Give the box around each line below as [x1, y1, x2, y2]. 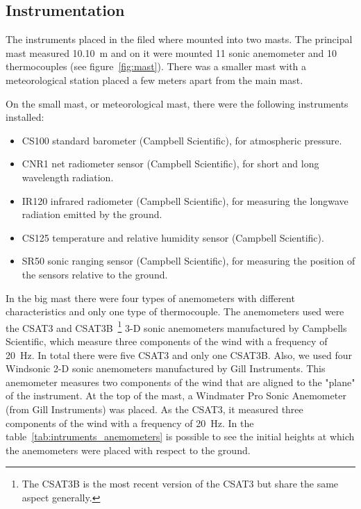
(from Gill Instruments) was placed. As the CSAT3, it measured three [6, 401, 303, 416]
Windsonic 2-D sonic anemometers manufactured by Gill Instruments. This [6, 361, 326, 376]
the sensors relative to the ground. [22, 267, 168, 281]
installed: [6, 110, 44, 124]
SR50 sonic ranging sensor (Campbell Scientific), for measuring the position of [22, 253, 355, 268]
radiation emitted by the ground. [22, 207, 162, 222]
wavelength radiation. [22, 169, 114, 184]
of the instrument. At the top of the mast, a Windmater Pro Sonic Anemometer [6, 388, 346, 403]
